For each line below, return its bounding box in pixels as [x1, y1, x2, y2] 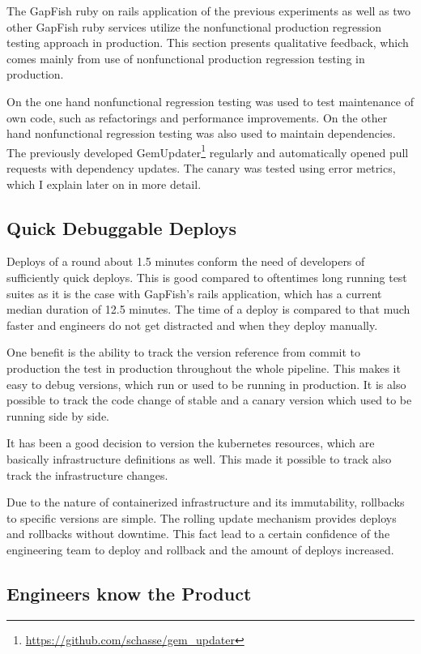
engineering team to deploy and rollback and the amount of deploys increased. [6, 541, 394, 558]
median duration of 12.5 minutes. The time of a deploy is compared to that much [6, 301, 410, 318]
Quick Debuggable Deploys [6, 215, 237, 240]
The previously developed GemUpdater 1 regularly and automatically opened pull [6, 141, 409, 160]
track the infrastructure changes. [6, 466, 168, 483]
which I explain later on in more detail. [6, 175, 202, 192]
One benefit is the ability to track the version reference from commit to [6, 344, 361, 361]
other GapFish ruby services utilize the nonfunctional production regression [6, 18, 381, 35]
